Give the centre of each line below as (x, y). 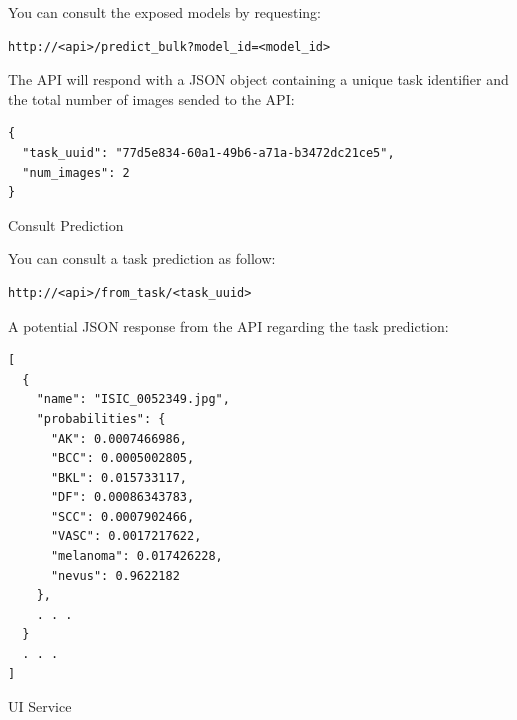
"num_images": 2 (76, 172)
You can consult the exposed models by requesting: (165, 12)
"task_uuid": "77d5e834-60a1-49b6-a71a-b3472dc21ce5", (208, 152)
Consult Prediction (66, 224)
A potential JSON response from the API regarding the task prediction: (228, 325)
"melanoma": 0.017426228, (136, 556)
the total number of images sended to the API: (151, 98)
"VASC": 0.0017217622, (126, 536)
